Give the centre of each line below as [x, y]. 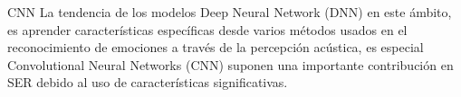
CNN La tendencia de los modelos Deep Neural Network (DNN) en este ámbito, [230, 12]
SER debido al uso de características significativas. [148, 82]
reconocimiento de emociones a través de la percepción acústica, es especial [216, 47]
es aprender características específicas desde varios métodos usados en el [207, 29]
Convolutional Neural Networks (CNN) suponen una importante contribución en [230, 64]
